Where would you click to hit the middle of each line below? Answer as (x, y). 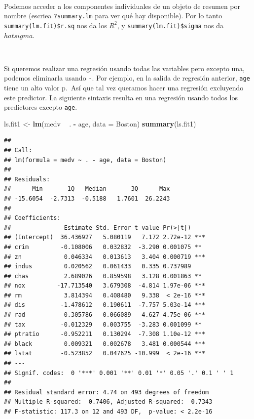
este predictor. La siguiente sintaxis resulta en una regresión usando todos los (121, 97)
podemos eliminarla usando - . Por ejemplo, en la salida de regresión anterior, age (127, 78)
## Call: (18, 150)
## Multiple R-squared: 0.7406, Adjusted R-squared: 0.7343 (108, 402)
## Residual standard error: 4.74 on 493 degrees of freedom (107, 392)
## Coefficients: (32, 218)
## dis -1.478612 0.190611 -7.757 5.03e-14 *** (105, 305)
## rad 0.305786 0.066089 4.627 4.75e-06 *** (105, 315)
